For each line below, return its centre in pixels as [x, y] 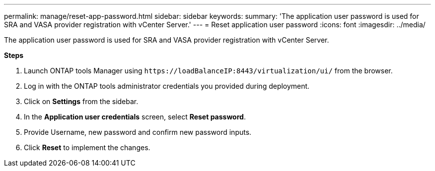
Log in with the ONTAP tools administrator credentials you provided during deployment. [167, 86]
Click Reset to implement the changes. [87, 147]
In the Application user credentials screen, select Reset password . [135, 117]
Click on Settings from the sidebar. [81, 101]
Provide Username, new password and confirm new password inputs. [138, 132]
